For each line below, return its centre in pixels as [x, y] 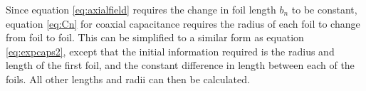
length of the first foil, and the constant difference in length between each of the [180, 65]
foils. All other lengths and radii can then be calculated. [128, 79]
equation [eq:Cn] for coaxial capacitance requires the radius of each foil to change [183, 23]
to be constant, [324, 9]
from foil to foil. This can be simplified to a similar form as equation [155, 37]
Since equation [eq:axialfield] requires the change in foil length [141, 9]
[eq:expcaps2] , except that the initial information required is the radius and [170, 51]
